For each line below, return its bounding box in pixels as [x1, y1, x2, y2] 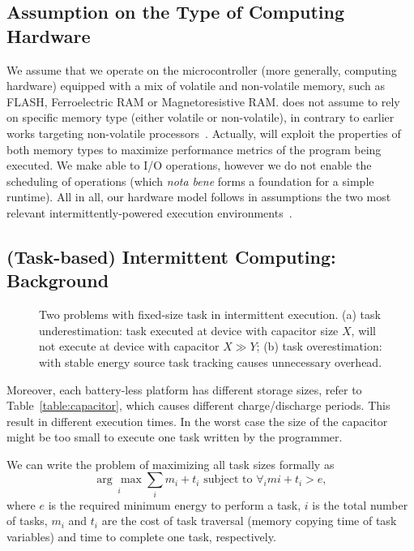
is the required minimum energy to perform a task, [48, 496, 301, 513]
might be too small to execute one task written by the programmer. [6, 428, 343, 446]
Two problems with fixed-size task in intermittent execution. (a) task [39, 306, 381, 323]
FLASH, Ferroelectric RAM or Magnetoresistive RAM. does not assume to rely [6, 93, 400, 110]
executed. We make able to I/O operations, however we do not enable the [6, 157, 372, 174]
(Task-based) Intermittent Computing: [6, 243, 336, 269]
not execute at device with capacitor [39, 338, 220, 355]
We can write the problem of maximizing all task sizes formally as [6, 455, 335, 472]
